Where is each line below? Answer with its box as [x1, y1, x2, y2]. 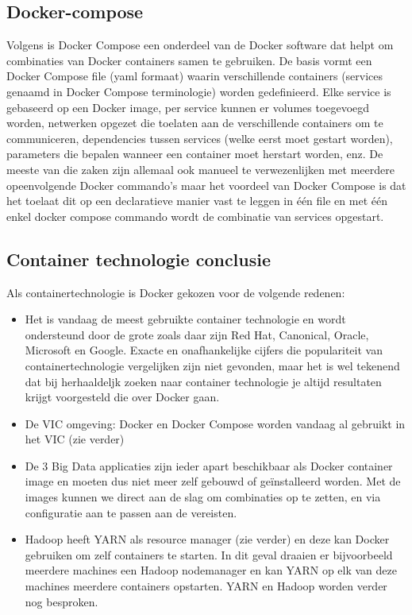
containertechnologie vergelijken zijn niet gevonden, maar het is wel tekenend [25, 357, 400, 373]
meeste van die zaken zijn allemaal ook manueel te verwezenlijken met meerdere [6, 161, 395, 177]
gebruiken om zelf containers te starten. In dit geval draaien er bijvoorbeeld [25, 546, 393, 563]
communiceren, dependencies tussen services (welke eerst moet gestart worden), [6, 130, 393, 146]
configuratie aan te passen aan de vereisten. [25, 504, 237, 520]
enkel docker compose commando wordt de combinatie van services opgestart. [6, 207, 384, 224]
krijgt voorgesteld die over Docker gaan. [25, 389, 220, 405]
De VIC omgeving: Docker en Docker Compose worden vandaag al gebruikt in [25, 415, 406, 431]
